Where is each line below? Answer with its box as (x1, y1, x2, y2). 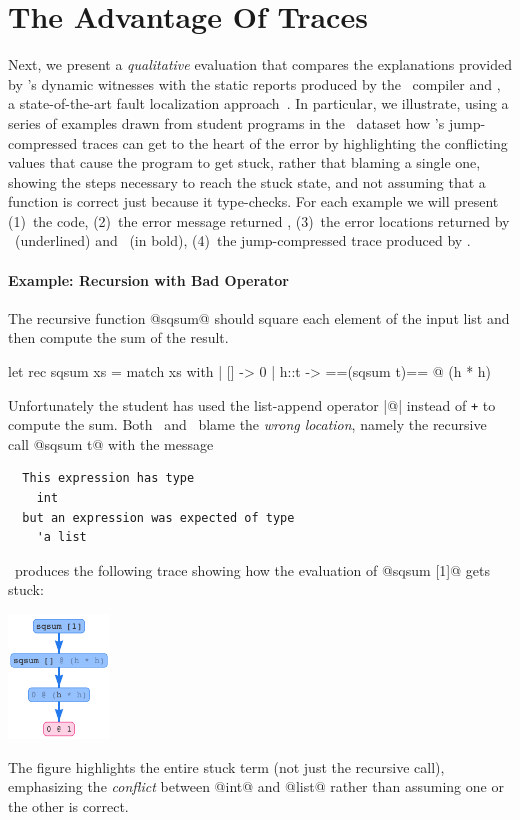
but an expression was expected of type (22, 510, 295, 525)
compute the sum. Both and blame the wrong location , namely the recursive (8, 414, 487, 435)
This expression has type (22, 471, 195, 486)
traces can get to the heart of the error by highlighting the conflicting (82, 132, 508, 153)
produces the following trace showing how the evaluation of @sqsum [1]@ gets (14, 559, 490, 580)
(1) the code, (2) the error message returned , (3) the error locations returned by (8, 210, 510, 231)
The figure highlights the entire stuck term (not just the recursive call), (8, 756, 445, 777)
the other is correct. (8, 795, 129, 816)
